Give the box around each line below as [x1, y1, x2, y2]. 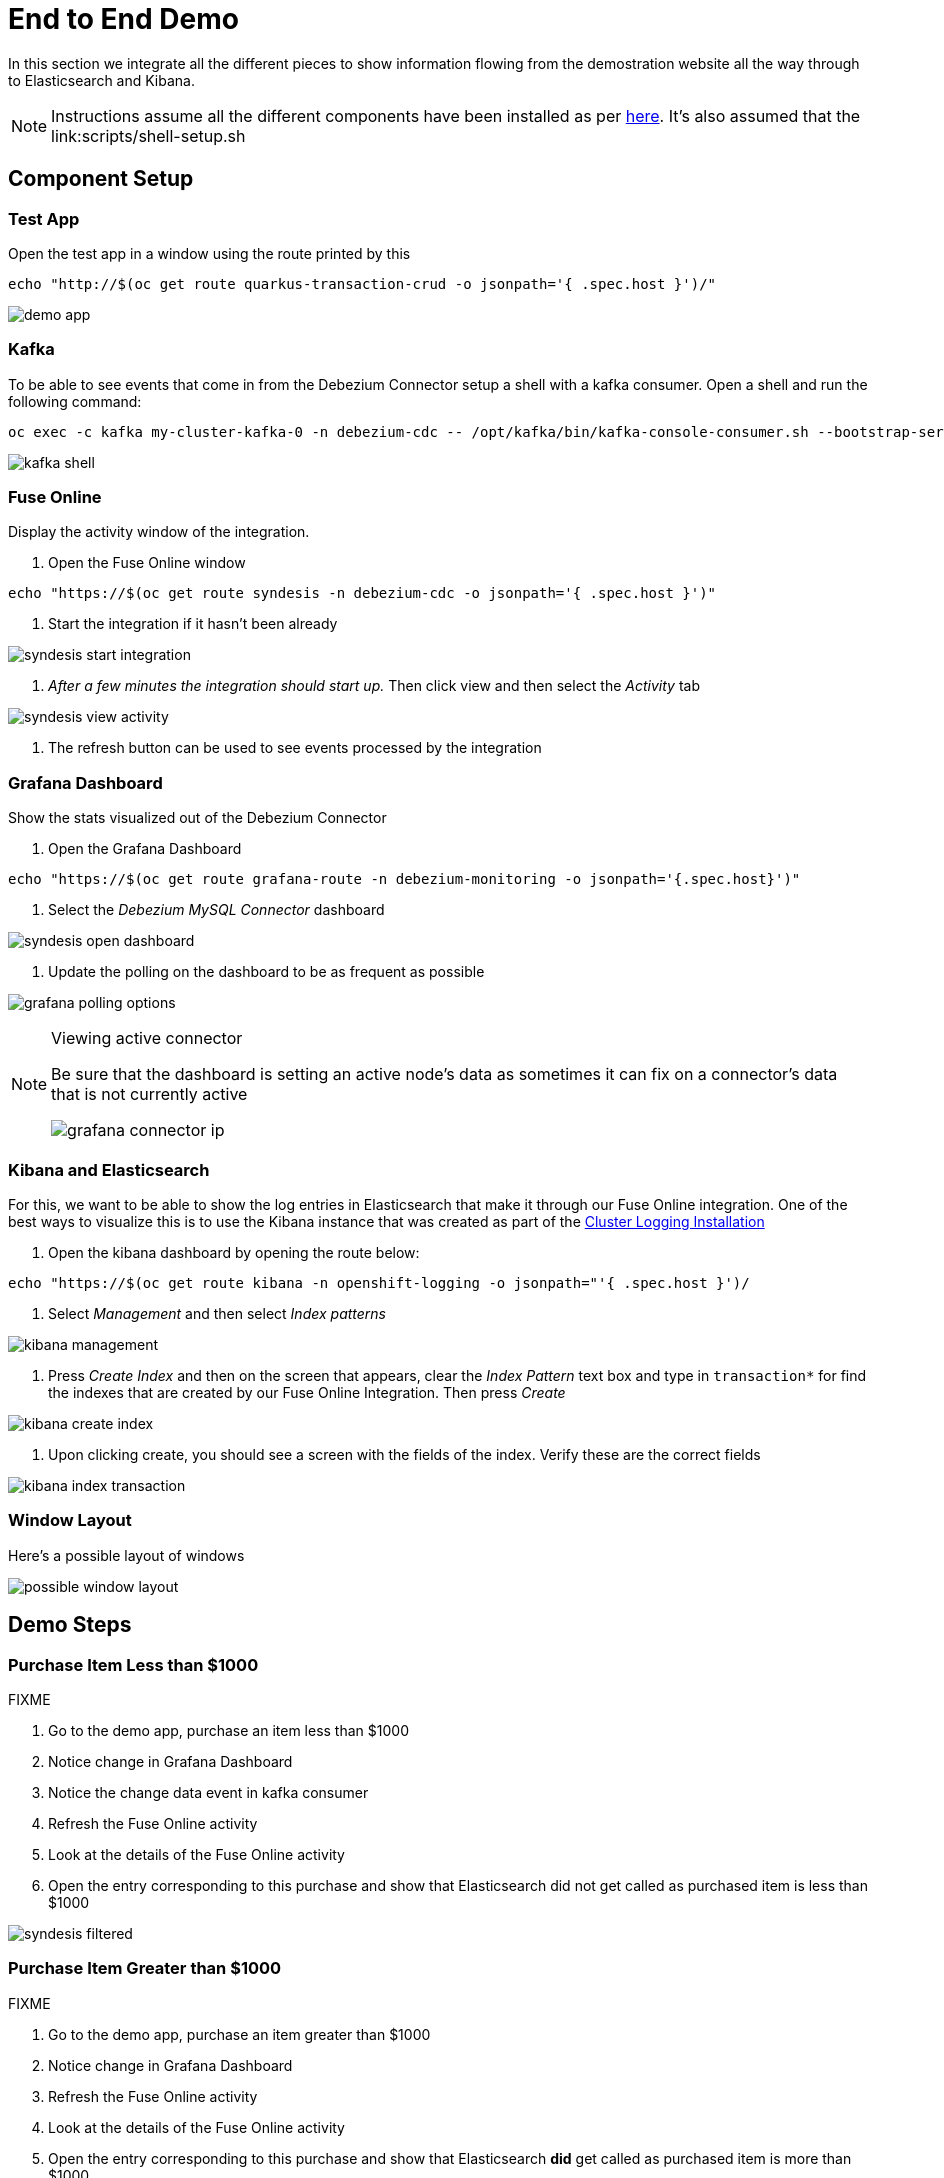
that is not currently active [51, 1084, 248, 1105]
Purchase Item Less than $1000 [8, 1654, 259, 1675]
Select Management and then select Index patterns [48, 1304, 386, 1322]
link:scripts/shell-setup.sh [51, 125, 246, 146]
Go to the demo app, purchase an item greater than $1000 [48, 2025, 431, 2043]
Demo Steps [8, 1612, 132, 1638]
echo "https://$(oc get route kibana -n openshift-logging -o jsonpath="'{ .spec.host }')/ [8, 1274, 750, 1291]
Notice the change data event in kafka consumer [48, 1783, 369, 1801]
